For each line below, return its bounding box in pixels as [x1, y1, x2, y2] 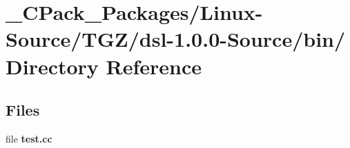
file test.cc [6, 131, 52, 145]
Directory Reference [6, 52, 202, 80]
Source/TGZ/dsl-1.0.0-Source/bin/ [6, 25, 346, 53]
